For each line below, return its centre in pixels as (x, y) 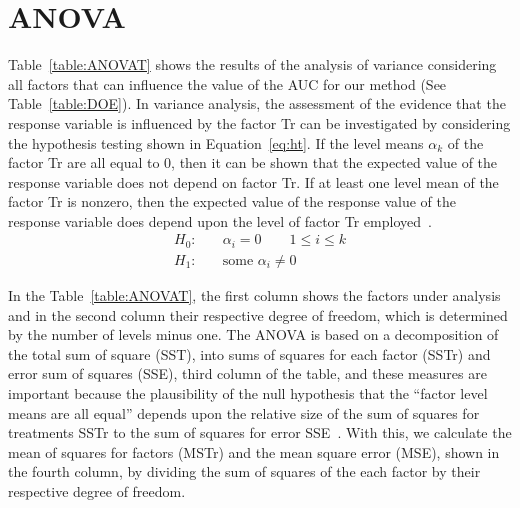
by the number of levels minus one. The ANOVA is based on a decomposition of (253, 334)
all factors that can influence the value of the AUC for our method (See (227, 83)
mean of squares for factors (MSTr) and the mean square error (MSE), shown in (254, 451)
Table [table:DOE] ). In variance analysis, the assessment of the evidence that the (257, 103)
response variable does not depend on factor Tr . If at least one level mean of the (253, 181)
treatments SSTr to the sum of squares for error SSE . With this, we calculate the (260, 432)
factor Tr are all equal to (84, 162)
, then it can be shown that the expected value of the (334, 162)
